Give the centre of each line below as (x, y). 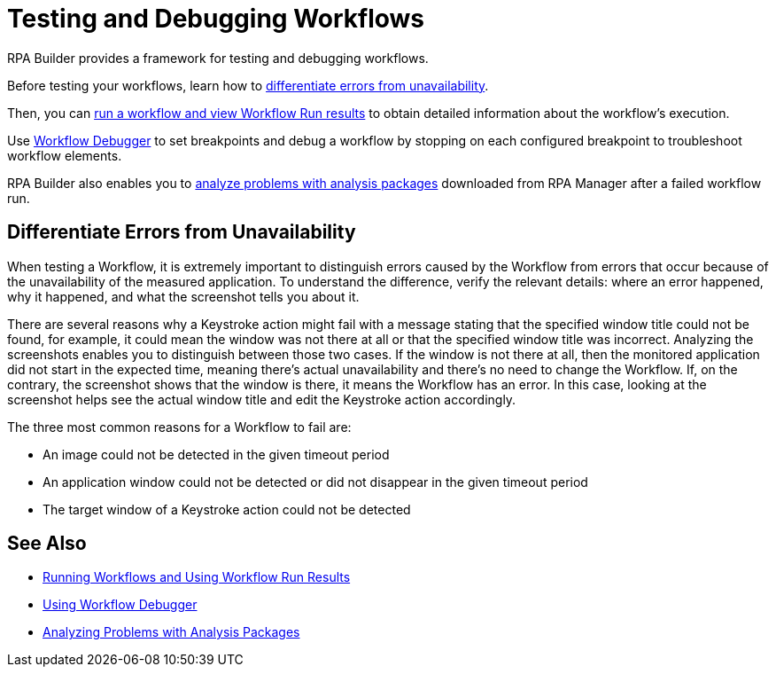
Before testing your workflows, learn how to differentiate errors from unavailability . (248, 85)
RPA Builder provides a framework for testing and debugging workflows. (218, 58)
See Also (47, 544)
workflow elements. (65, 155)
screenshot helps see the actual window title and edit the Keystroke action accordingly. (262, 399)
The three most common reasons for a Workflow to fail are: (179, 427)
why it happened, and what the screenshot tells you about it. (183, 296)
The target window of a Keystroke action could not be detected (227, 509)
